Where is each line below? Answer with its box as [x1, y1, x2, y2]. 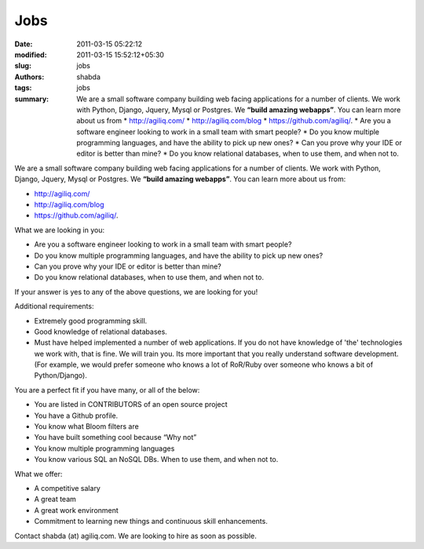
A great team [34, 495, 76, 504]
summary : [14, 94, 49, 104]
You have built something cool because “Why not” [34, 433, 197, 442]
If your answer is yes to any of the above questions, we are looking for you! [14, 287, 258, 296]
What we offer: [14, 469, 63, 478]
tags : [14, 83, 32, 93]
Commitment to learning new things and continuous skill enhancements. [34, 517, 269, 526]
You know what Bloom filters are [34, 422, 139, 431]
